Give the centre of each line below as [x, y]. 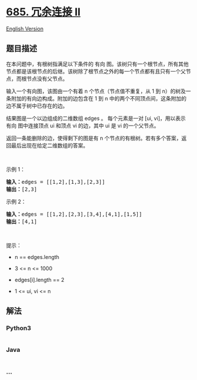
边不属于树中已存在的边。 [37, 106]
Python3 [18, 328]
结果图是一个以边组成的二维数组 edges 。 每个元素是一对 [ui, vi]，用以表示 [96, 118]
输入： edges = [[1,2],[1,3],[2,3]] [56, 182]
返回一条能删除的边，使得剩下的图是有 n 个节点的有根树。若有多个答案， [94, 138]
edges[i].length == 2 [39, 280]
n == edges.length [37, 257]
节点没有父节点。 [47, 78]
